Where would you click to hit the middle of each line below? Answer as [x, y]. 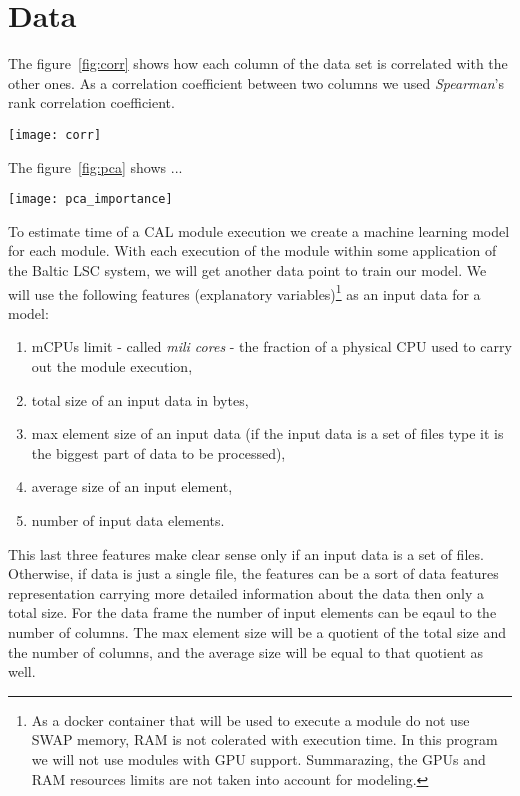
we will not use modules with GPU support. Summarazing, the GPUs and [258, 758]
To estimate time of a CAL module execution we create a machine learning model [259, 230]
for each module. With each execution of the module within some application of [252, 250]
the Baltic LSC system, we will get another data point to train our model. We [247, 270]
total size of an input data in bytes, [140, 399]
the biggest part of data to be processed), [158, 452]
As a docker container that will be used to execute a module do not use [250, 719]
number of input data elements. [128, 520]
